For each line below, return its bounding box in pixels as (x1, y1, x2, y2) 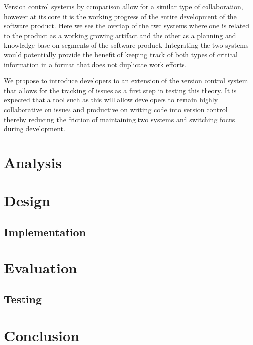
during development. (4, 123, 65, 134)
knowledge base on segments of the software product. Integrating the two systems (4, 40, 249, 50)
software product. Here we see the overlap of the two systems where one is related (4, 21, 250, 31)
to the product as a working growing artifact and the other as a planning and (4, 30, 236, 40)
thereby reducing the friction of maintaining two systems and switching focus (4, 114, 235, 124)
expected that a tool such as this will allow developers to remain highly (4, 95, 218, 105)
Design (4, 191, 51, 211)
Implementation (4, 224, 86, 239)
